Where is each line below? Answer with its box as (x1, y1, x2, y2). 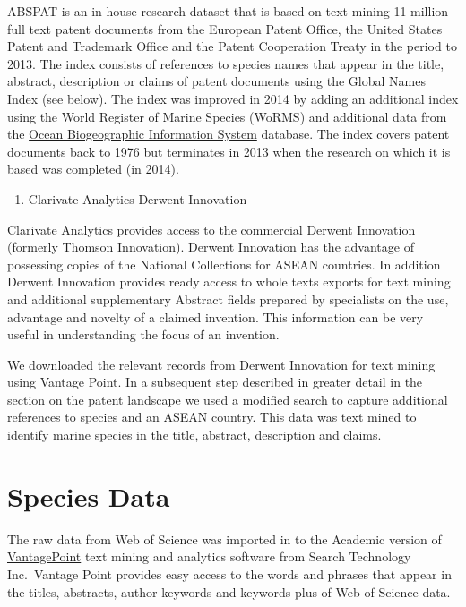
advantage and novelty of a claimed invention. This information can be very (7, 307, 424, 326)
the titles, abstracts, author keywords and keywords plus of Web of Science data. (7, 582, 451, 601)
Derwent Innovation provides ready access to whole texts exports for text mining (7, 272, 451, 291)
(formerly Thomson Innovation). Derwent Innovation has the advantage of (7, 237, 414, 256)
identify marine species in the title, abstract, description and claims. (7, 425, 382, 444)
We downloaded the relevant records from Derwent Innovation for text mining (7, 355, 436, 373)
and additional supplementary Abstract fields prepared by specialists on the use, (7, 289, 449, 308)
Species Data (7, 477, 170, 514)
